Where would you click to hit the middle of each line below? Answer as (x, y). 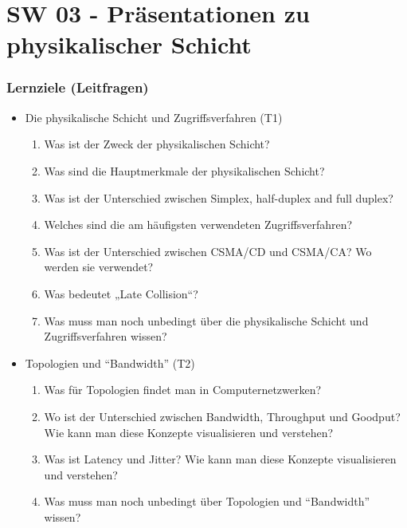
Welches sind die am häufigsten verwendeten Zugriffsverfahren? (198, 225)
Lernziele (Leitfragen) (78, 87)
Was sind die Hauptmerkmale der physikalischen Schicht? (184, 170)
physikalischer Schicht (129, 44)
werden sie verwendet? (99, 267)
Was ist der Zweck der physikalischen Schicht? (157, 144)
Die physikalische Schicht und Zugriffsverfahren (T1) (154, 117)
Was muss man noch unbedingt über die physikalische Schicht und (206, 320)
